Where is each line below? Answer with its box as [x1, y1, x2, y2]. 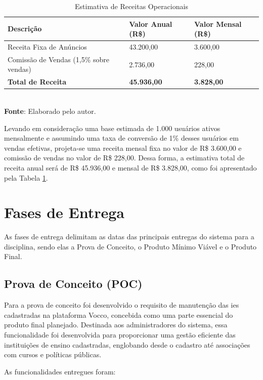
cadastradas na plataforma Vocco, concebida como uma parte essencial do [4, 309, 233, 320]
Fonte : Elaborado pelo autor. [4, 106, 96, 116]
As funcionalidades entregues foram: [4, 366, 116, 376]
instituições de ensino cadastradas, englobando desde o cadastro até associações [4, 339, 250, 350]
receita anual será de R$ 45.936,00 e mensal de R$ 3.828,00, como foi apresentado [4, 162, 257, 173]
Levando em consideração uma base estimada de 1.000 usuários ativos [4, 122, 221, 133]
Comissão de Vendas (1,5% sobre [8, 54, 109, 64]
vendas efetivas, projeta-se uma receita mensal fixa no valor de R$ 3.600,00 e [4, 142, 242, 153]
